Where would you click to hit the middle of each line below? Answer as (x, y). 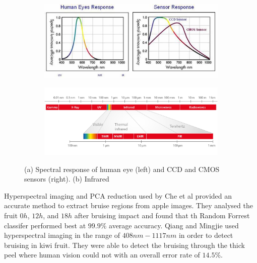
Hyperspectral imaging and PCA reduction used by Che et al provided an (118, 195)
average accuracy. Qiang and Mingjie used (174, 225)
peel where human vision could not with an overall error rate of (102, 255)
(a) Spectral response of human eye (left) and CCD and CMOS (122, 169)
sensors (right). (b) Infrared (67, 179)
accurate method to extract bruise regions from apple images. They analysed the (128, 205)
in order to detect (206, 235)
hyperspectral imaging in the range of (62, 235)
